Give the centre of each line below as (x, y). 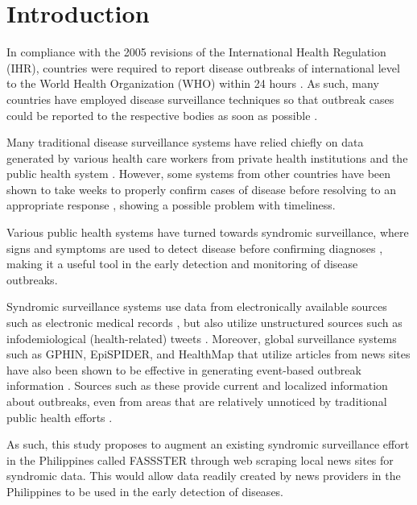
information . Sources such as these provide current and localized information (197, 385)
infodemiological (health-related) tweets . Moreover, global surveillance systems (202, 338)
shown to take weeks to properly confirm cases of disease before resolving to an (202, 189)
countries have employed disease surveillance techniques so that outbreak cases (200, 99)
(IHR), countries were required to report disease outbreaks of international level (203, 67)
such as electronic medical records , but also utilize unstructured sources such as (204, 323)
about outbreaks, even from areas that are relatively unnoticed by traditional (197, 401)
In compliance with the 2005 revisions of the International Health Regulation (196, 52)
